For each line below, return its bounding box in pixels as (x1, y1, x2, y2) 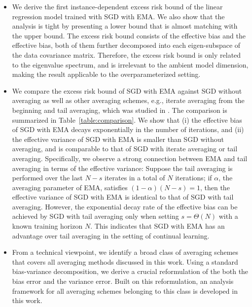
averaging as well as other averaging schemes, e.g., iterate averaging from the (12, 95, 245, 105)
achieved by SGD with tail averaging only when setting (12, 211, 179, 221)
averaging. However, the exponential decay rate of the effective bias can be (12, 201, 238, 211)
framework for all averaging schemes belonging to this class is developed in (12, 285, 238, 296)
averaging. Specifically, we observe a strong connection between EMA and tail (12, 153, 248, 163)
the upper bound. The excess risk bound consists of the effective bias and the (12, 30, 246, 40)
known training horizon (12, 221, 83, 231)
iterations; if (175, 172, 212, 183)
